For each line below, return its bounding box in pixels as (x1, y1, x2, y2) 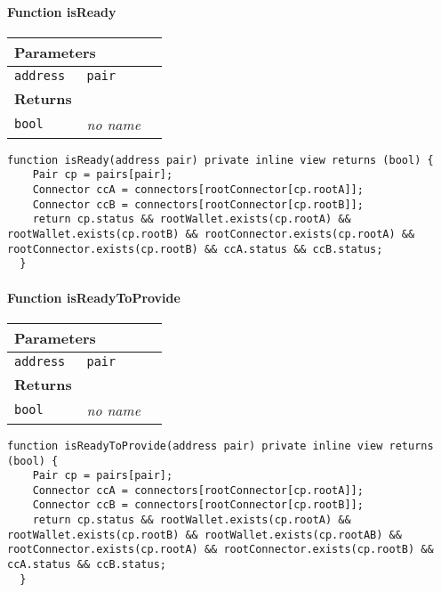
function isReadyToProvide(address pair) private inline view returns (7, 439, 434, 452)
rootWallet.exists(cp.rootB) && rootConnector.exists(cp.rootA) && (7, 228, 415, 241)
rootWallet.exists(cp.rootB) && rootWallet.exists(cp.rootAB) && (7, 528, 402, 541)
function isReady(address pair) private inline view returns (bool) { (7, 153, 434, 166)
